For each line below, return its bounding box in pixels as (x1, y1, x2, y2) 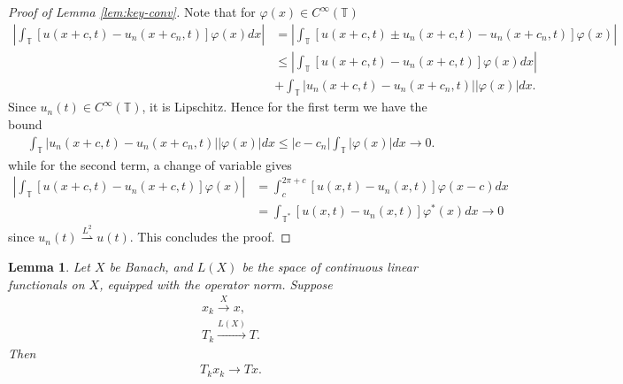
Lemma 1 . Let (8, 257, 90, 275)
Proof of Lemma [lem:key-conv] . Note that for (8, 3, 256, 20)
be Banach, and (109, 257, 193, 275)
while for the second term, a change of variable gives (8, 155, 292, 173)
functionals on (8, 274, 85, 293)
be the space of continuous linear (242, 257, 418, 275)
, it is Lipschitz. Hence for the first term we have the (142, 97, 427, 116)
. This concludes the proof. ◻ (129, 227, 291, 246)
